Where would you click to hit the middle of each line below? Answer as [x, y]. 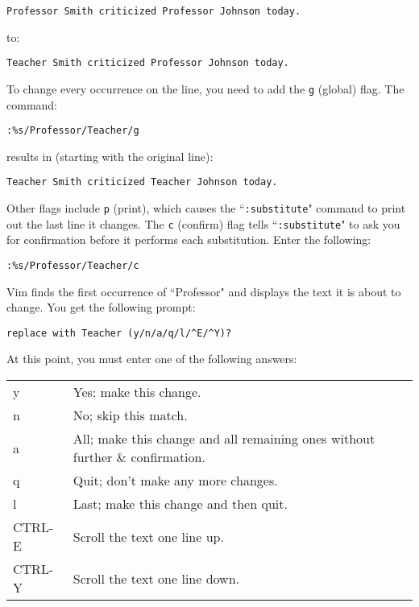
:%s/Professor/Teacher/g [73, 131]
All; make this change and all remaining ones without [224, 439]
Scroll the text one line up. [148, 536]
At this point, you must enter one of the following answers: [152, 359]
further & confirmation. [139, 457]
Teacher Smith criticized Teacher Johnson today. [142, 182]
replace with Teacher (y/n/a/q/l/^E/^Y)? [119, 333]
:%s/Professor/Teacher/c [73, 265]
